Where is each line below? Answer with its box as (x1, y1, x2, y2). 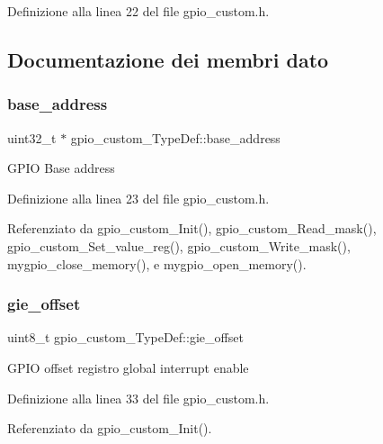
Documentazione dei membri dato (7, 45, 329, 73)
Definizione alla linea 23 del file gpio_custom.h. (7, 188, 270, 207)
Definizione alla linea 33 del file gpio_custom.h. (7, 388, 270, 407)
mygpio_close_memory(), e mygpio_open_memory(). (7, 254, 307, 273)
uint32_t (7, 128, 57, 147)
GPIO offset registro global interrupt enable (7, 358, 249, 376)
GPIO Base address (7, 159, 115, 177)
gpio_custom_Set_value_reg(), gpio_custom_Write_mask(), (7, 236, 351, 255)
